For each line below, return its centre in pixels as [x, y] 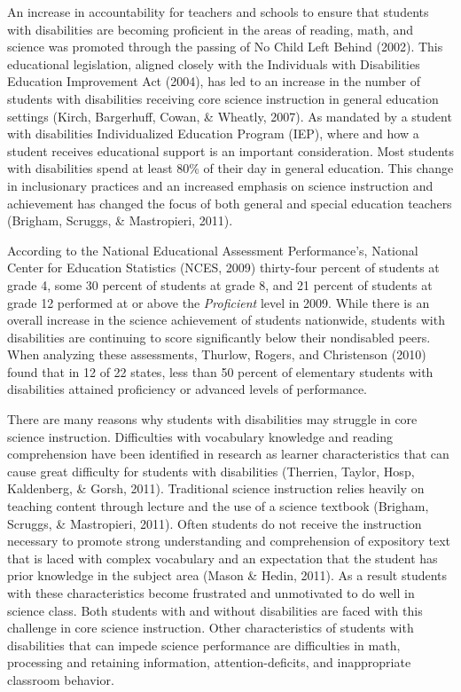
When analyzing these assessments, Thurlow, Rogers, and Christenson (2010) [217, 354]
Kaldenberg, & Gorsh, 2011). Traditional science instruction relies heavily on [216, 488]
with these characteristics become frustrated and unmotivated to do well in [211, 593]
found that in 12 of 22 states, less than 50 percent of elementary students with [220, 371]
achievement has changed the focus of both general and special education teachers [230, 203]
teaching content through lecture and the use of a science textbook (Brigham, [218, 506]
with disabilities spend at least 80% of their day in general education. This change [230, 168]
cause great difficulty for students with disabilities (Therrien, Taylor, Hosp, [211, 471]
